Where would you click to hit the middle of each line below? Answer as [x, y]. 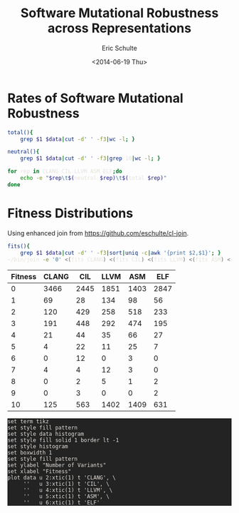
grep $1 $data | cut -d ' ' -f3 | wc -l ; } [78, 139]
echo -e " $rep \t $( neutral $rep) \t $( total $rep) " [94, 178]
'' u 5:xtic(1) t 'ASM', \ [67, 497]
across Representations [119, 28]
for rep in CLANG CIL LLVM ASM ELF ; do [65, 172]
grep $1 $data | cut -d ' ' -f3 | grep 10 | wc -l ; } [90, 158]
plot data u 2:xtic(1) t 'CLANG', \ [62, 478]
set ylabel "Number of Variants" [57, 465]
